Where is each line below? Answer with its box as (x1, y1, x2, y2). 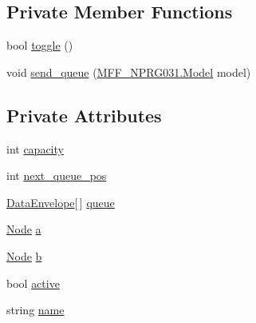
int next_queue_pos (6, 167, 107, 184)
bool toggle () (6, 37, 73, 54)
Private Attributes (6, 102, 162, 127)
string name (6, 301, 65, 318)
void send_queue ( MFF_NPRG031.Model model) (6, 63, 251, 80)
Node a (6, 221, 41, 237)
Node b (6, 247, 42, 264)
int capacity (6, 140, 64, 157)
